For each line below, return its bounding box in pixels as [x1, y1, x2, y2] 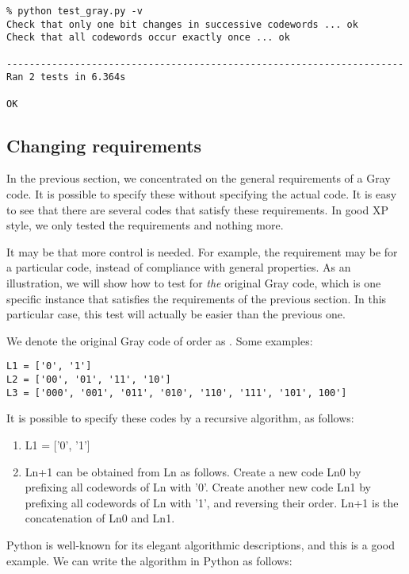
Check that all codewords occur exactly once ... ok [6, 32, 290, 44]
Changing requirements [6, 133, 202, 157]
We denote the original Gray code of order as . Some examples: [6, 332, 313, 349]
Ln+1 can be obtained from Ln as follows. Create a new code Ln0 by [25, 463, 361, 480]
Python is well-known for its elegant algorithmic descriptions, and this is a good [6, 536, 396, 553]
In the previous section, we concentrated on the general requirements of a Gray [6, 170, 391, 187]
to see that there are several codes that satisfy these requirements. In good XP [6, 201, 388, 218]
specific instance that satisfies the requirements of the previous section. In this [6, 290, 387, 306]
